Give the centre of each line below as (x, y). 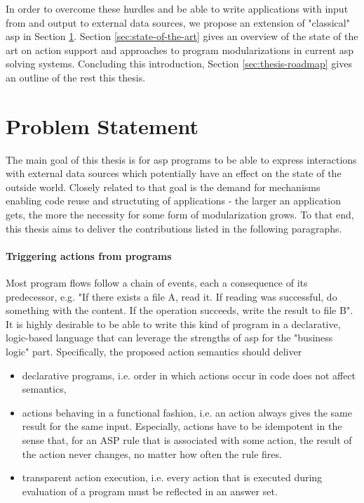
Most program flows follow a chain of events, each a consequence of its (157, 283)
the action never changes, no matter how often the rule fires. (152, 453)
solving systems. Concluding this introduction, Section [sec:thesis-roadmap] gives (179, 64)
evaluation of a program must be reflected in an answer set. (150, 491)
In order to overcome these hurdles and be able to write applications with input (177, 8)
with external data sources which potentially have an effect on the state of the (174, 173)
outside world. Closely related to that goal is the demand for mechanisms (163, 187)
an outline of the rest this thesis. (76, 77)
